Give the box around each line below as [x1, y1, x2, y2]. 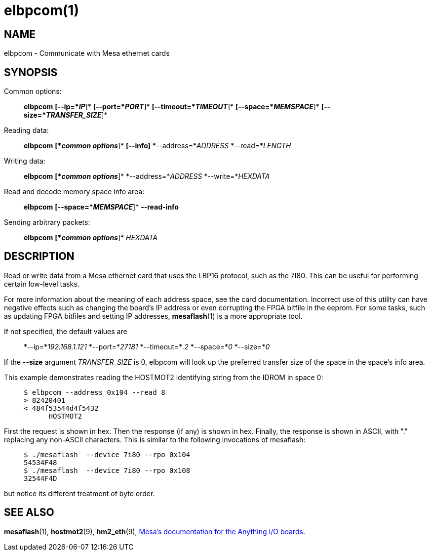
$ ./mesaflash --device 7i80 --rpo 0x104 [24, 450, 191, 459]
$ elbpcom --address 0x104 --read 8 [24, 388, 165, 396]
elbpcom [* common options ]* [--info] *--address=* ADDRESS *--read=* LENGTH [24, 141, 291, 150]
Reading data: [4, 126, 49, 135]
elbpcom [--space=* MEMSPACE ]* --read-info [24, 203, 179, 212]
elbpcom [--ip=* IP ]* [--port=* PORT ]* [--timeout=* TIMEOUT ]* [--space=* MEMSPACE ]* [24, 102, 319, 111]
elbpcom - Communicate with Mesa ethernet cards [4, 49, 170, 58]
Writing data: [4, 157, 45, 166]
